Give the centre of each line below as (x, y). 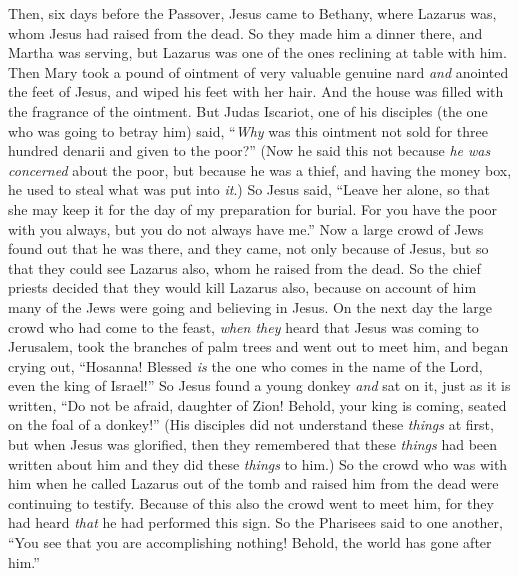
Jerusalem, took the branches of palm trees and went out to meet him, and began (258, 346)
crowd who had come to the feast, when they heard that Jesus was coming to (243, 326)
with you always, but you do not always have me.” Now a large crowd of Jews (246, 228)
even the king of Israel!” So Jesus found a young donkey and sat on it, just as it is (259, 385)
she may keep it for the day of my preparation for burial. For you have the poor (253, 208)
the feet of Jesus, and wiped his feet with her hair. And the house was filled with (256, 91)
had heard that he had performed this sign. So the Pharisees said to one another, (255, 522)
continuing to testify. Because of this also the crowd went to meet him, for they (251, 502)
